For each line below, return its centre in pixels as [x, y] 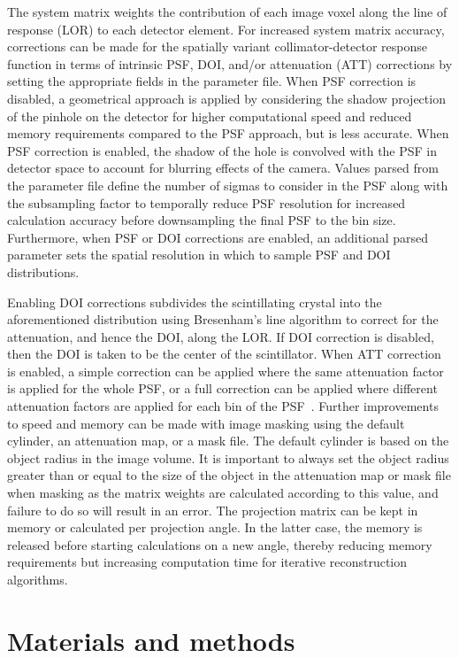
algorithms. [38, 579]
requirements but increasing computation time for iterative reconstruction [207, 562]
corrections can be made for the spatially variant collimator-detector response [218, 46]
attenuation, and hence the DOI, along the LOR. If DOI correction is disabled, [221, 336]
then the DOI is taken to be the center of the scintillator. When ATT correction [224, 354]
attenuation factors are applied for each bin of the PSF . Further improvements [223, 406]
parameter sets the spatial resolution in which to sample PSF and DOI [199, 255]
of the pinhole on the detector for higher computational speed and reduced [210, 116]
